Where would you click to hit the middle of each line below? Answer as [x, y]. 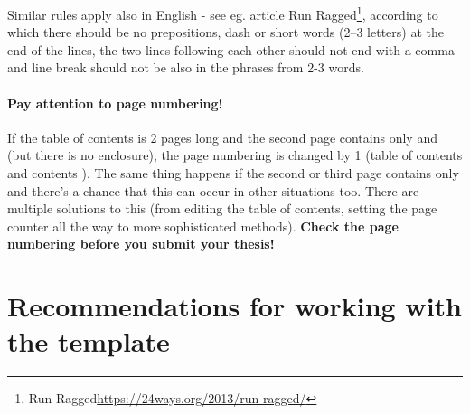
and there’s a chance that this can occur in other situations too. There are [213, 190]
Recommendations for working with [235, 306]
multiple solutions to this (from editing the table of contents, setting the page [222, 208]
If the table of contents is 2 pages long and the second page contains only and [222, 137]
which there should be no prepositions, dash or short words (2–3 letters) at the [226, 32]
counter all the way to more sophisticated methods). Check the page [203, 226]
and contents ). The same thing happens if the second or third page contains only [233, 173]
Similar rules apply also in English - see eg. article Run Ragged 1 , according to [223, 13]
